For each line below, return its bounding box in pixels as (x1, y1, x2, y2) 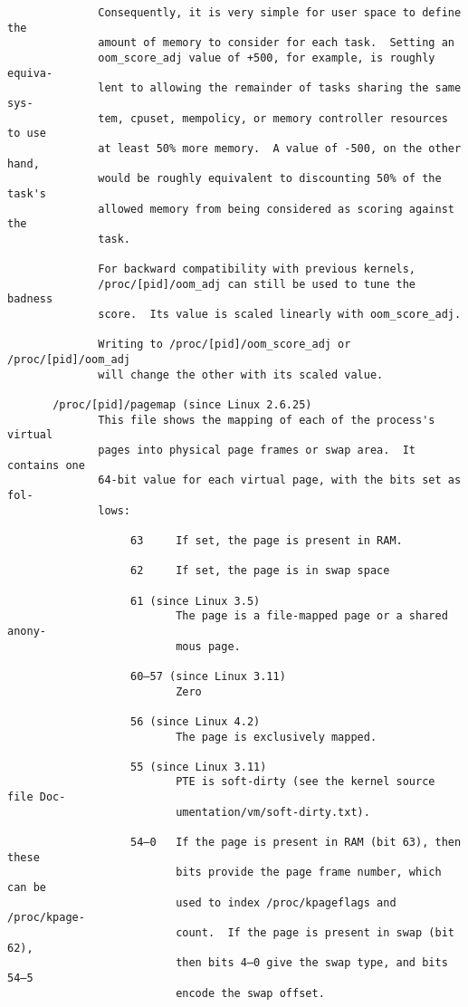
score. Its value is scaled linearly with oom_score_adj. (98, 308, 462, 321)
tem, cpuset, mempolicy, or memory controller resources (98, 111, 448, 125)
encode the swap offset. (176, 986, 325, 1000)
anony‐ (7, 624, 46, 638)
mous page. (176, 639, 241, 653)
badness (7, 293, 53, 306)
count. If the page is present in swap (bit (176, 926, 454, 940)
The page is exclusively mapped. (176, 730, 377, 743)
